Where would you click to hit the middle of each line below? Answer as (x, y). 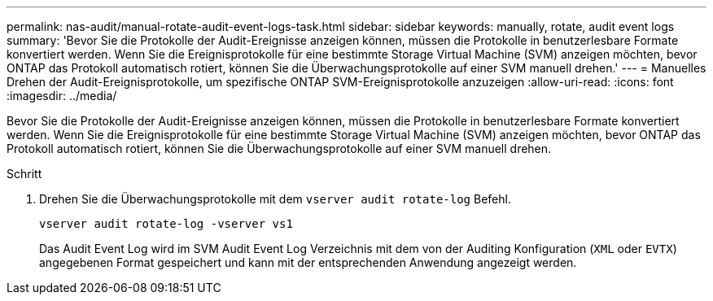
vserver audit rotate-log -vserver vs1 (166, 224)
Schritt (24, 174)
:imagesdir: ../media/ (62, 96)
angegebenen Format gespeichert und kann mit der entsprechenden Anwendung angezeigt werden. (308, 262)
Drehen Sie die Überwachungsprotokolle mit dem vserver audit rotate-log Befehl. (275, 199)
